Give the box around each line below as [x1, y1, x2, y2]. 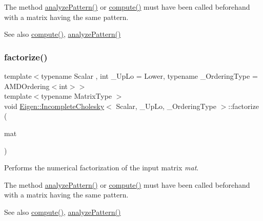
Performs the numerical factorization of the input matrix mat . [4, 162, 199, 173]
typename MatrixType [41, 91, 112, 101]
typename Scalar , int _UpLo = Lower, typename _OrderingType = [41, 71, 258, 81]
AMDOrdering [4, 80, 50, 91]
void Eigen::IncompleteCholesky [4, 100, 105, 111]
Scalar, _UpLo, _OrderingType [116, 100, 217, 111]
